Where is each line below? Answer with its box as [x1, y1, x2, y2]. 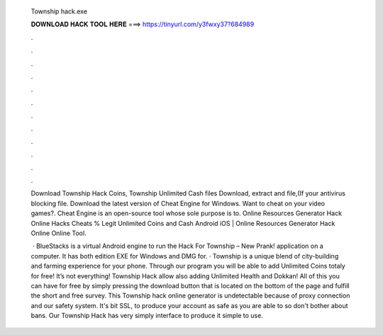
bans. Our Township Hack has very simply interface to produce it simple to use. [30, 312, 264, 320]
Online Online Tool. [30, 229, 87, 237]
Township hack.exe [30, 7, 88, 16]
